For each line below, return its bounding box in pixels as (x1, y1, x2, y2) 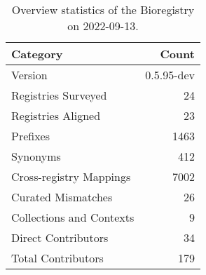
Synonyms (11, 148, 61, 164)
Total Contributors (11, 250, 104, 266)
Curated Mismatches (11, 189, 113, 205)
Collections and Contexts (11, 209, 135, 225)
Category (11, 46, 63, 62)
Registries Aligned (11, 107, 101, 123)
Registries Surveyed (11, 87, 107, 103)
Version (11, 67, 48, 83)
